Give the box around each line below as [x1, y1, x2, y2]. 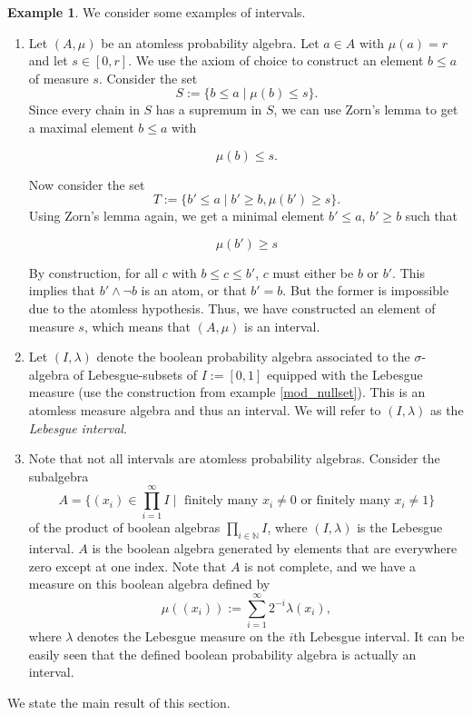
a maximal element [28, 117, 134, 136]
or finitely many [300, 494, 390, 508]
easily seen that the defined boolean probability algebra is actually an [28, 644, 417, 663]
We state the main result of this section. [7, 692, 231, 711]
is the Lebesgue [357, 518, 443, 537]
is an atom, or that [141, 281, 247, 300]
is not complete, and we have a [244, 556, 417, 575]
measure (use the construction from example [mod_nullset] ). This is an [28, 382, 426, 402]
